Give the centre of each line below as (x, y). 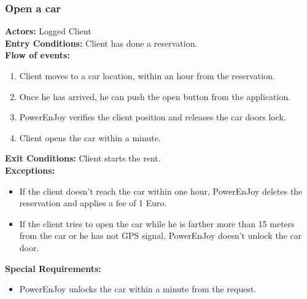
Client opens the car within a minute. (90, 137)
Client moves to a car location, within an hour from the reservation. (147, 76)
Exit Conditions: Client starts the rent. (83, 158)
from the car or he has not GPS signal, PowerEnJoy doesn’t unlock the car (161, 235)
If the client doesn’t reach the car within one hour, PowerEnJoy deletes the (161, 191)
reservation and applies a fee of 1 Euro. (93, 203)
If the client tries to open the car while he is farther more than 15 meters (157, 223)
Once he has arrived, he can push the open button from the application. (155, 96)
